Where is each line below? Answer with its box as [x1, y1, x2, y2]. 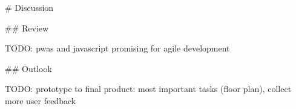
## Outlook [5, 62, 52, 74]
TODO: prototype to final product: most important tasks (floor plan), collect [5, 82, 292, 95]
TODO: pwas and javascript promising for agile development [5, 42, 230, 54]
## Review [5, 21, 49, 34]
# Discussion [5, 1, 54, 13]
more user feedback [5, 94, 76, 107]
